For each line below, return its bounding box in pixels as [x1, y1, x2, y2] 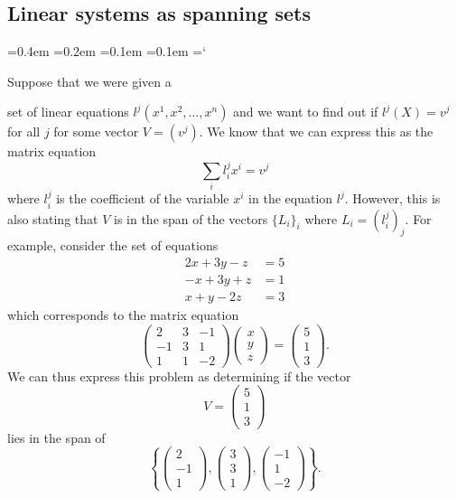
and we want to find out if [233, 102, 378, 121]
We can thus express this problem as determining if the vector [7, 366, 351, 385]
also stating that [7, 209, 98, 228]
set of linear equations [7, 102, 129, 121]
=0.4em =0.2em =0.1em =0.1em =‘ [7, 42, 207, 61]
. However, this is [344, 189, 441, 208]
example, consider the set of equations [7, 236, 219, 255]
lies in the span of [7, 428, 106, 446]
